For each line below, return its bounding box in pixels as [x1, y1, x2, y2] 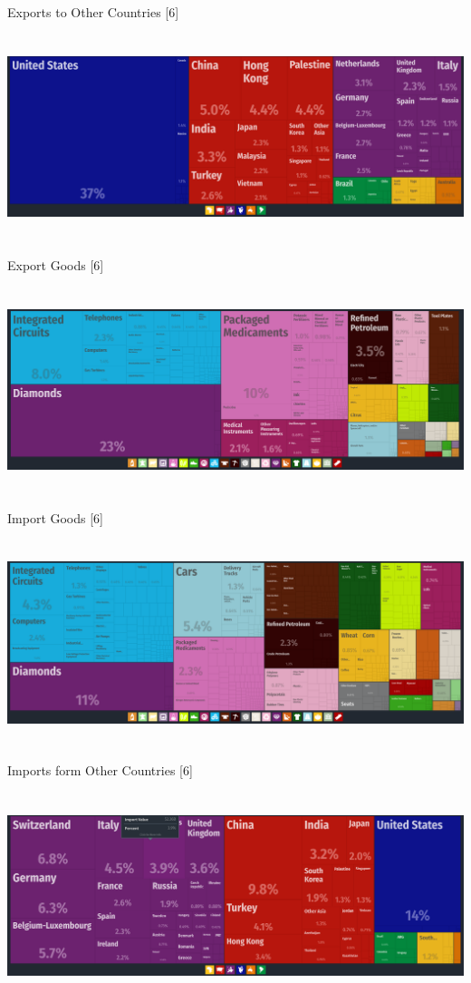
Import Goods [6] [7, 508, 104, 527]
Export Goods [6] [7, 255, 104, 274]
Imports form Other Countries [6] [7, 761, 193, 780]
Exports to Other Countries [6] [7, 2, 179, 21]
